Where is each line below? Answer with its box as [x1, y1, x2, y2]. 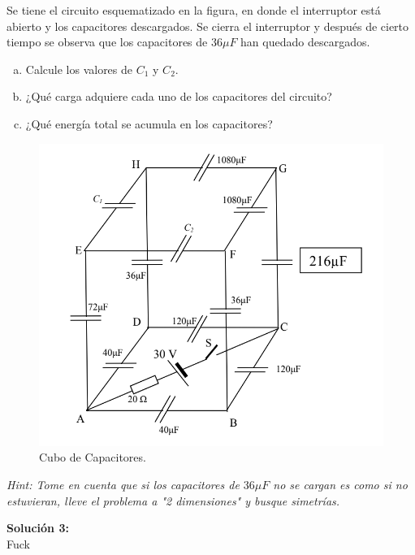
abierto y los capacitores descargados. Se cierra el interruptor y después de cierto [6, 17, 409, 34]
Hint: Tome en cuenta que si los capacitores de [6, 476, 240, 492]
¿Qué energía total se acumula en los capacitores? [25, 115, 273, 132]
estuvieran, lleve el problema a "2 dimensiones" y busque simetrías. [6, 492, 340, 509]
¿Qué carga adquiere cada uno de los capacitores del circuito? [25, 88, 332, 105]
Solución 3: [6, 519, 69, 536]
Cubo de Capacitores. [39, 449, 146, 466]
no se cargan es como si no [273, 476, 408, 492]
